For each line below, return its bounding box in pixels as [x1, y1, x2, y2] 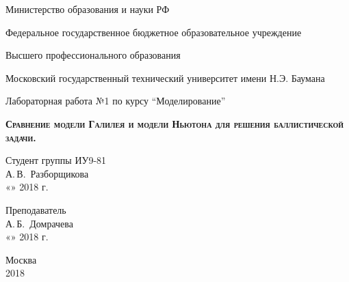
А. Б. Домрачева [5, 216, 73, 230]
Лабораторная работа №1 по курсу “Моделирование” [5, 94, 226, 108]
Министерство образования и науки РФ [5, 2, 170, 16]
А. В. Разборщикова [5, 166, 89, 180]
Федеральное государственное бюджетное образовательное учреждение [5, 25, 302, 39]
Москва [5, 252, 37, 266]
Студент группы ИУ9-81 [5, 153, 107, 167]
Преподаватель [5, 202, 66, 216]
